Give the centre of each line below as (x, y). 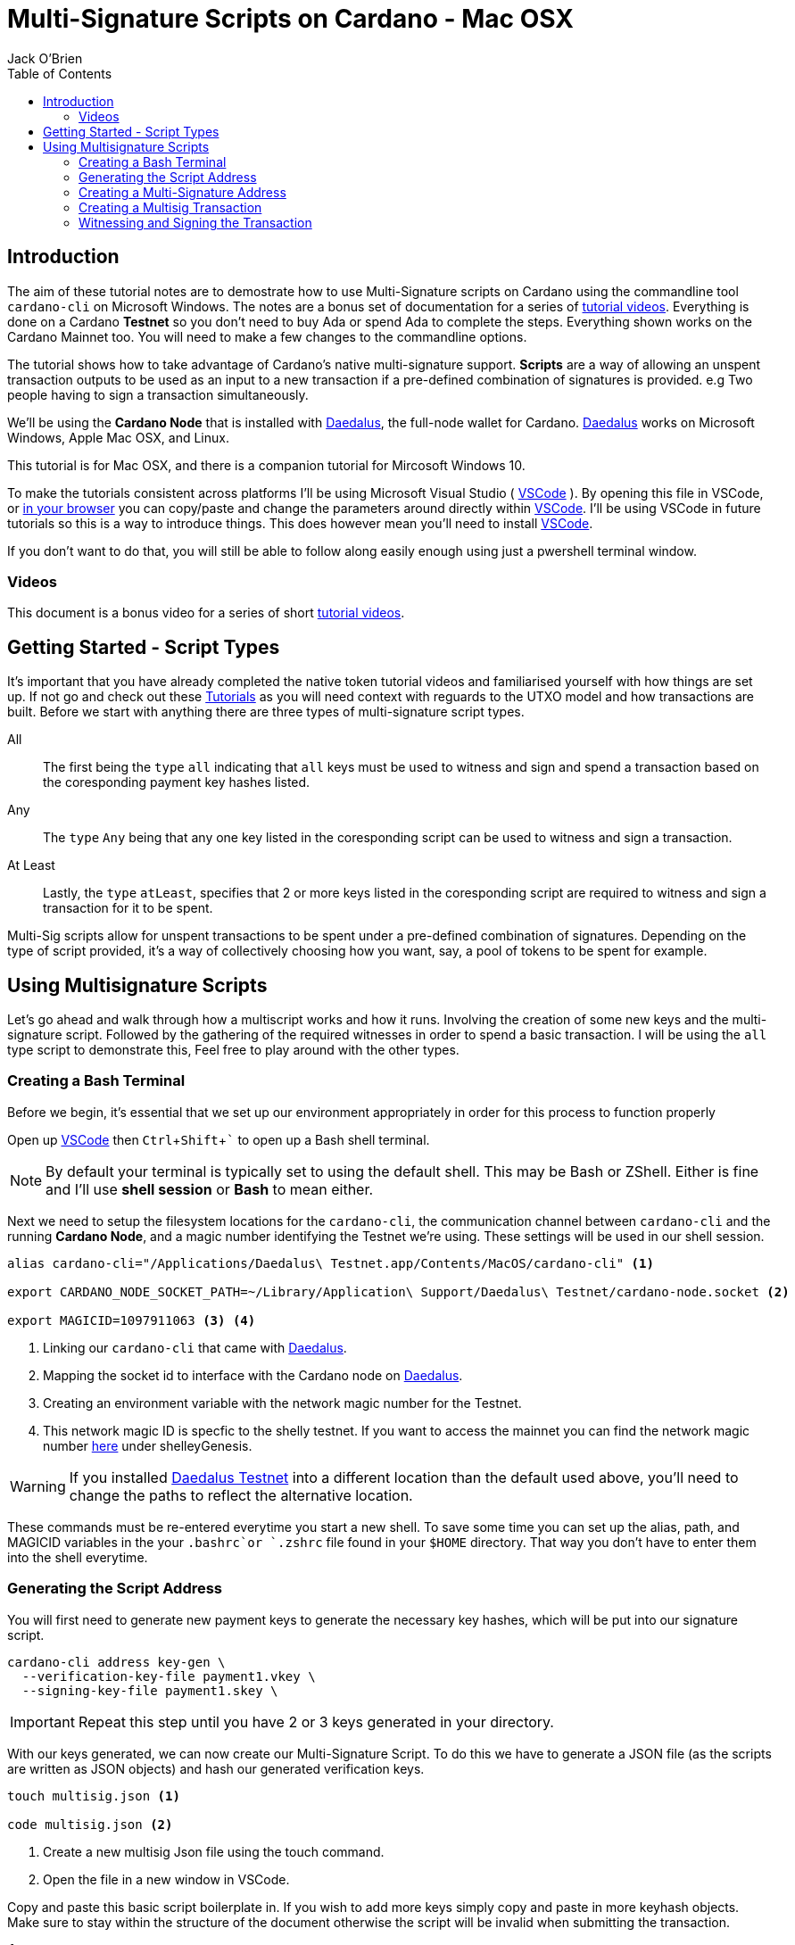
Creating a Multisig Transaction (170, 207)
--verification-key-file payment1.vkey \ (169, 1676)
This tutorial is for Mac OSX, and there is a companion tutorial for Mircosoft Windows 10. (266, 465)
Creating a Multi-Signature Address (182, 192)
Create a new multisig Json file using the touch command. (214, 1851)
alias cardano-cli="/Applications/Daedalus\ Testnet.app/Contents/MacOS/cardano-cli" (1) (331, 1263)
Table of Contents (60, 73)
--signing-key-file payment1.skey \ (150, 1690)
